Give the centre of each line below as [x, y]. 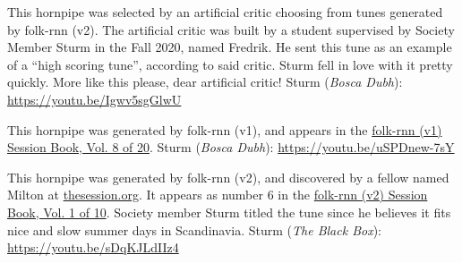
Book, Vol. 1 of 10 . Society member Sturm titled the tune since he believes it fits [229, 212]
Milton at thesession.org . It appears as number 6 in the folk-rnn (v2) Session [218, 195]
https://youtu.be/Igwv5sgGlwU [94, 99]
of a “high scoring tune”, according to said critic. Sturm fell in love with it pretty [230, 64]
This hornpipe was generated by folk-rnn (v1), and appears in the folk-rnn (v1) [225, 129]
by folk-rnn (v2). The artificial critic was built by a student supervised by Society [231, 29]
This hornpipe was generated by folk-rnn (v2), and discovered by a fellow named [228, 177]
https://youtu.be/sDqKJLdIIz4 [93, 247]
